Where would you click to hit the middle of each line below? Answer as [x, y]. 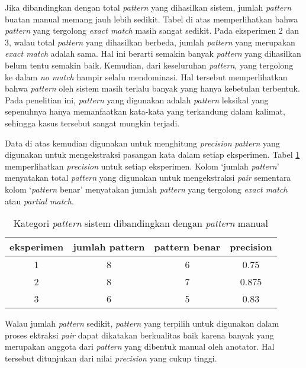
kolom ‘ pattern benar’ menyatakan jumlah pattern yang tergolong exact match [146, 189]
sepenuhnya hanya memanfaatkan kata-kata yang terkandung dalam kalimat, [145, 111]
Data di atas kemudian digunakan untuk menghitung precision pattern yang [142, 143]
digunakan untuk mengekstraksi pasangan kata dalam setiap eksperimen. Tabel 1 [152, 154]
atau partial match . [39, 201]
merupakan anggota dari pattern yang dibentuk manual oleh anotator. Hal [140, 346]
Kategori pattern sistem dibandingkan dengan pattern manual [141, 223]
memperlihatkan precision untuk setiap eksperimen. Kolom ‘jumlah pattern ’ [142, 166]
